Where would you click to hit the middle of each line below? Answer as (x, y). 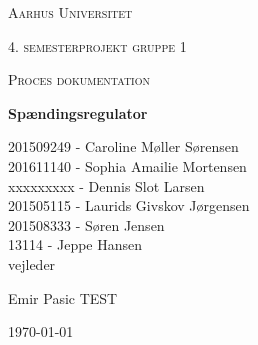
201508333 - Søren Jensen (86, 224)
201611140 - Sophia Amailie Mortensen (127, 165)
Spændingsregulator (78, 112)
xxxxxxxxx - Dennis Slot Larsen (106, 185)
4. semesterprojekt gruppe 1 (97, 45)
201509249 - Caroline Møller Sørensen (123, 146)
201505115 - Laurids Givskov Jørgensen (129, 205)
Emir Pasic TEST (63, 297)
